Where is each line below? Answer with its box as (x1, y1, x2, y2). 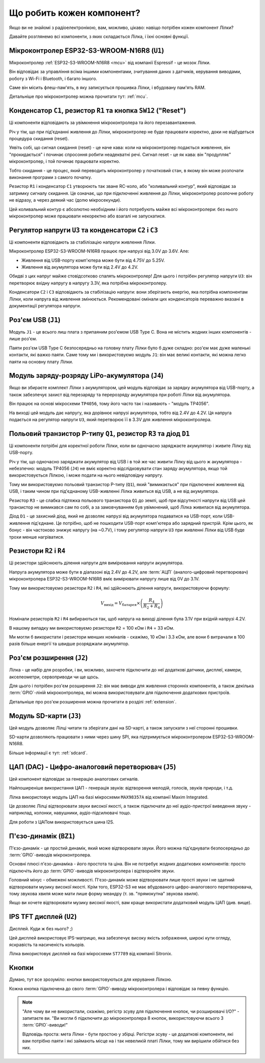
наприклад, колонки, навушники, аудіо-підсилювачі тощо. (9, 810, 132, 816)
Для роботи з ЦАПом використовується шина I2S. (9, 819, 115, 825)
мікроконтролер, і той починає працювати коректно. (9, 158, 120, 164)
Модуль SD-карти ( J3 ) (9, 711, 81, 720)
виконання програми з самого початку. (9, 175, 92, 181)
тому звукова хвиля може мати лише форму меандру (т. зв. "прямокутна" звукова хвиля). (9, 890, 199, 896)
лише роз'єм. (9, 336, 37, 342)
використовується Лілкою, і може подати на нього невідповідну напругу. (9, 472, 163, 478)
